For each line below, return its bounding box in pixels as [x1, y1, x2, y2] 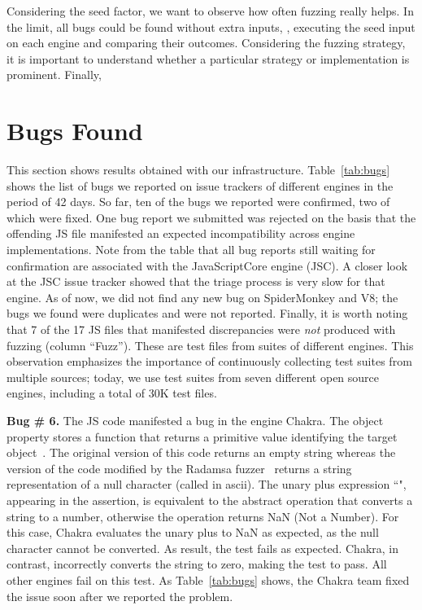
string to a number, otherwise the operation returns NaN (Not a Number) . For [7, 507, 399, 524]
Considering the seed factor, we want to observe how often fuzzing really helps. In [7, 2, 414, 19]
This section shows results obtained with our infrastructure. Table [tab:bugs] [7, 161, 390, 178]
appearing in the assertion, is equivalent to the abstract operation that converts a [7, 491, 413, 508]
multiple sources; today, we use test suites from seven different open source [7, 368, 380, 385]
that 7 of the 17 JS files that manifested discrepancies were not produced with [7, 321, 396, 338]
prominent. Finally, [7, 66, 102, 83]
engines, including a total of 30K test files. [7, 384, 217, 402]
